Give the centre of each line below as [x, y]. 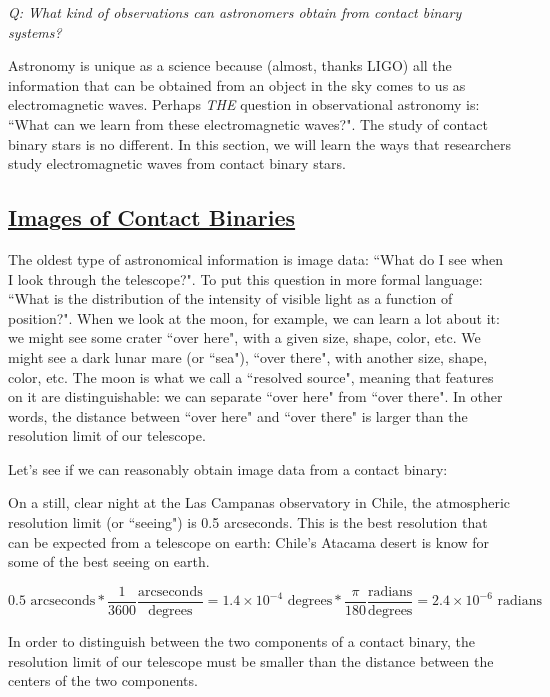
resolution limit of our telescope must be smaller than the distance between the [251, 660]
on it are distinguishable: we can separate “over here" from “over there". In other [255, 396]
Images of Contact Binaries [152, 217]
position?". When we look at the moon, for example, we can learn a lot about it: [254, 317]
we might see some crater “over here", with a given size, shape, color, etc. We [244, 337]
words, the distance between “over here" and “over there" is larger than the [238, 415]
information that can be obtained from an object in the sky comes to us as [237, 84]
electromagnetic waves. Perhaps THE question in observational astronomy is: [244, 104]
